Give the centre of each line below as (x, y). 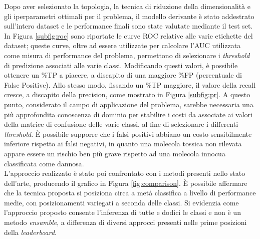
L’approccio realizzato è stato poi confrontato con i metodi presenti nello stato (125, 173)
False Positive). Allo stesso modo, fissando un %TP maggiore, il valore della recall (130, 84)
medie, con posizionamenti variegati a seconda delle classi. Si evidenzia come (121, 202)
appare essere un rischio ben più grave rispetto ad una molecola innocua (115, 153)
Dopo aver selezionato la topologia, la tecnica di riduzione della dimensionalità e (127, 6)
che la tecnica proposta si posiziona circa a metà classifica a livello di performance (130, 193)
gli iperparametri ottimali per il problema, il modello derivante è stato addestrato (129, 16)
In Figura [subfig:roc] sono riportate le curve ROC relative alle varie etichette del (128, 35)
